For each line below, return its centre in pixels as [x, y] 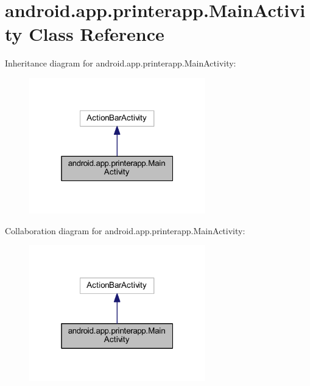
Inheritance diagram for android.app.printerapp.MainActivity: [121, 63]
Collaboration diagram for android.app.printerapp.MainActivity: [125, 230]
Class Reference [97, 34]
